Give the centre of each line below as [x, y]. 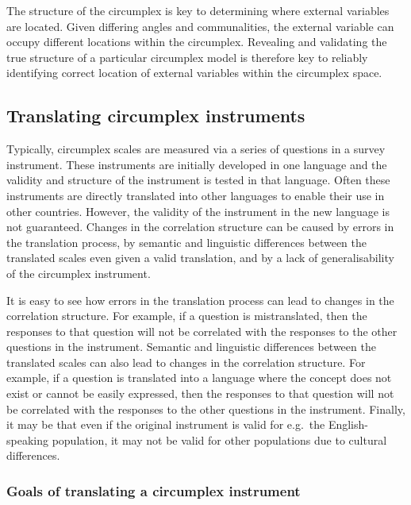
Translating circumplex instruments [156, 116]
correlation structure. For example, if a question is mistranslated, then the [187, 316]
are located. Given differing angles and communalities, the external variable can [200, 26]
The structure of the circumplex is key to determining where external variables [198, 10]
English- [348, 424]
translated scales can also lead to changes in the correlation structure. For [186, 362]
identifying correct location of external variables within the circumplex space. [194, 73]
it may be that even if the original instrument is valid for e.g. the [166, 424]
